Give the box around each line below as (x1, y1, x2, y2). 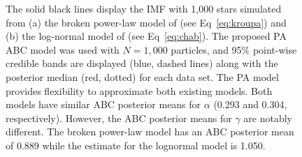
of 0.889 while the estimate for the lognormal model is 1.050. (6, 137, 266, 152)
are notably (243, 110, 293, 125)
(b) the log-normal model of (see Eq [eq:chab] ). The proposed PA (6, 29, 287, 43)
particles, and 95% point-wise (171, 42, 297, 57)
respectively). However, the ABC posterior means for (6, 110, 232, 125)
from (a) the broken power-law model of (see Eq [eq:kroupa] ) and (6, 15, 287, 29)
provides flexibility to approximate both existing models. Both (6, 83, 273, 98)
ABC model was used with (6, 42, 120, 57)
